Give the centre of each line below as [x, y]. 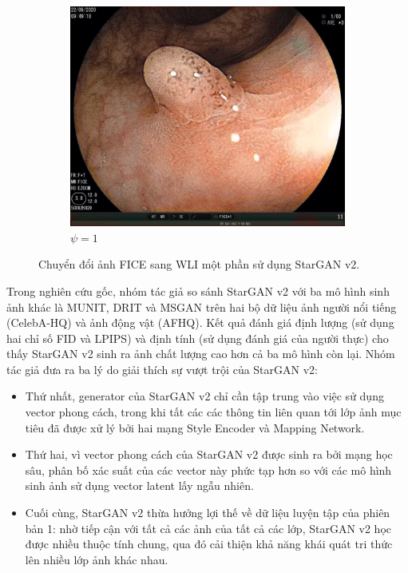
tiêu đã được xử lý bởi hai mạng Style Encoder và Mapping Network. [195, 427]
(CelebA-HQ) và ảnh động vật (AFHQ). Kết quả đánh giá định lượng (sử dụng [200, 322]
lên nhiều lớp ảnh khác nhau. [97, 559]
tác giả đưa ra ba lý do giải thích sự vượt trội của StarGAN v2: [162, 369]
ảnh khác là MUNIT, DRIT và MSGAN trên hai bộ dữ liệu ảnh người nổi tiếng [202, 306]
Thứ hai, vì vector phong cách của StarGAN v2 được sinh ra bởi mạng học [209, 454]
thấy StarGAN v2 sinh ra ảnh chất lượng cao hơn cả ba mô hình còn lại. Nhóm [201, 354]
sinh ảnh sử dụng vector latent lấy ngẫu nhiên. [139, 485]
